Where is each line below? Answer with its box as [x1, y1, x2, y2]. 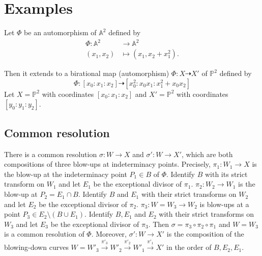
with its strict [205, 168, 248, 179]
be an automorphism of [24, 27, 97, 38]
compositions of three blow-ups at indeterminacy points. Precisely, [4, 159, 211, 169]
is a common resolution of [4, 228, 84, 239]
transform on [4, 178, 45, 189]
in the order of [166, 242, 212, 252]
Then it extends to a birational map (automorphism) [4, 68, 169, 79]
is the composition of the [166, 228, 244, 239]
